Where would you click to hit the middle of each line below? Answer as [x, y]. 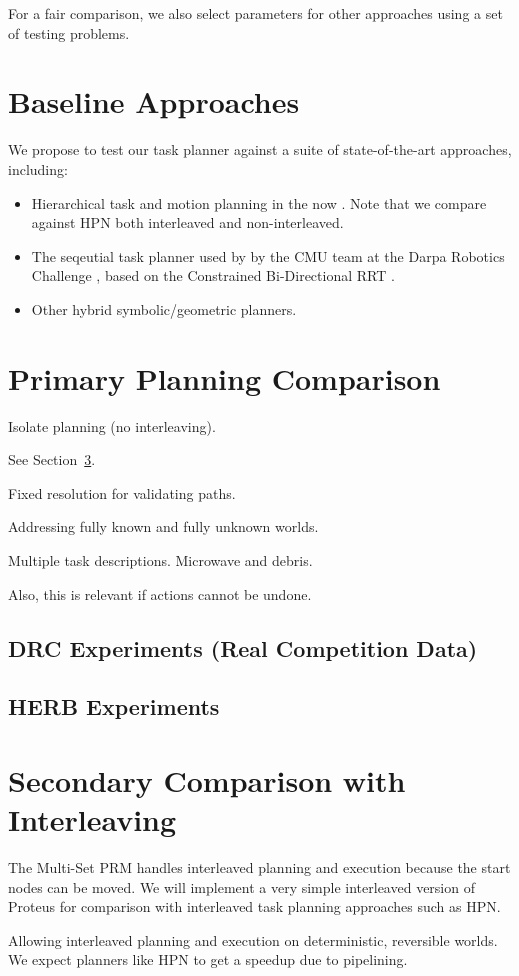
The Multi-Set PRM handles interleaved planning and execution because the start [259, 867]
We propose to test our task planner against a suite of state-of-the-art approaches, [260, 149]
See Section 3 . [52, 459]
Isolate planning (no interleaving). [112, 425]
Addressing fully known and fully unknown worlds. [163, 526]
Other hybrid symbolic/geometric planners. [164, 308]
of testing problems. [69, 32]
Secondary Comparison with [207, 779]
